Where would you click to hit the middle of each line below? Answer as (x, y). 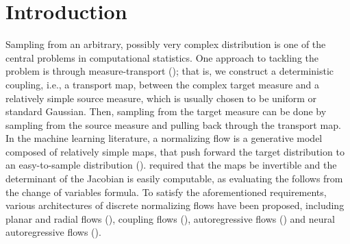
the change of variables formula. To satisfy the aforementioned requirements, (166, 192)
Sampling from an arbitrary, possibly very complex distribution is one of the (166, 44)
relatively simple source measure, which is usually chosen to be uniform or (161, 98)
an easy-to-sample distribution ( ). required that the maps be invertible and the (171, 165)
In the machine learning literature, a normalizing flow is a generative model (164, 138)
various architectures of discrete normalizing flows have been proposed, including (175, 205)
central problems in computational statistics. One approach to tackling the (162, 57)
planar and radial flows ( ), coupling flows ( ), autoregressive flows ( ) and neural (170, 218)
